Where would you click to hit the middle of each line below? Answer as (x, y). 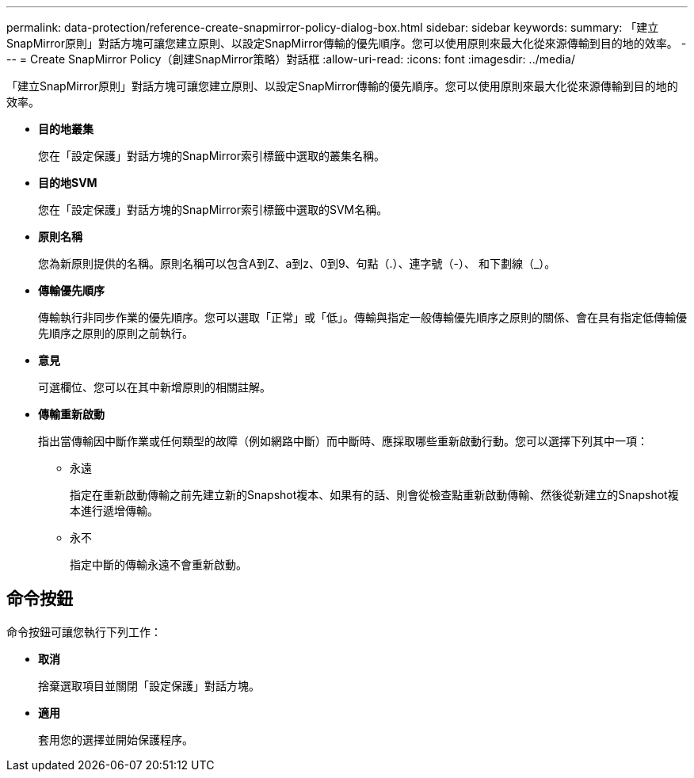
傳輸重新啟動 (71, 414)
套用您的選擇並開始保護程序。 (116, 739)
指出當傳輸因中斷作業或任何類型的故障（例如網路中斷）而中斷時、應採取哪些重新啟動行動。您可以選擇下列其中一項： (343, 441)
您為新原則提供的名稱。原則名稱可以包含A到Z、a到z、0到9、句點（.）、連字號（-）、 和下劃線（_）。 (297, 263)
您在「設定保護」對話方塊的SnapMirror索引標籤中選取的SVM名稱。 (213, 210)
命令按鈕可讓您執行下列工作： (84, 631)
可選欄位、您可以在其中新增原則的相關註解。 (154, 387)
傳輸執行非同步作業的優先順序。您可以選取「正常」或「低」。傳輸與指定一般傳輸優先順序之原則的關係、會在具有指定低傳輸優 (362, 317)
